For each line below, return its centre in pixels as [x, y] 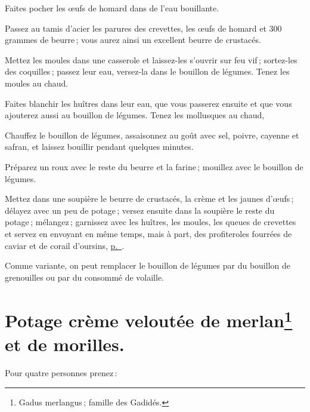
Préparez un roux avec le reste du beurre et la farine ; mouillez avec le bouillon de [154, 166]
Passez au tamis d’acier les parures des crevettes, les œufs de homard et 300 [143, 28]
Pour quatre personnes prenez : [61, 372]
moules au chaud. [37, 83]
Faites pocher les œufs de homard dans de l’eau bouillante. [112, 8]
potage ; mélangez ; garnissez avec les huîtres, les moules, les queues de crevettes [151, 222]
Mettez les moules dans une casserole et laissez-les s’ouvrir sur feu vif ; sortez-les [151, 59]
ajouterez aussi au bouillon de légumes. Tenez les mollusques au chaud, [135, 115]
